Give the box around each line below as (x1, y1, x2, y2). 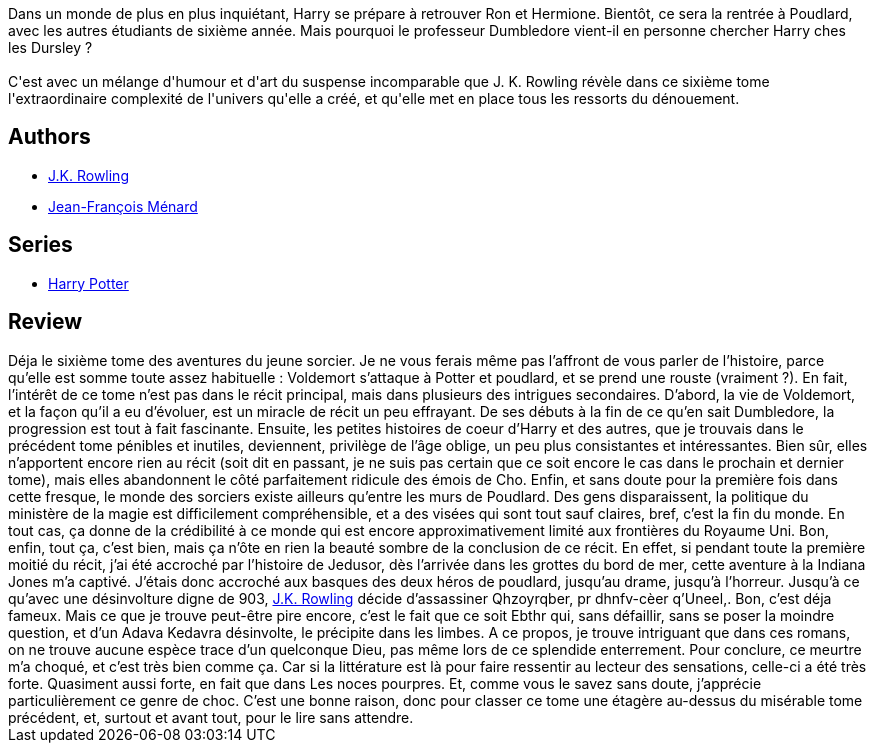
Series (8, 232, 73, 258)
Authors (8, 124, 91, 150)
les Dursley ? (8, 39, 93, 56)
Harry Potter (48, 274, 129, 292)
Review (8, 309, 83, 335)
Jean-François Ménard (48, 197, 198, 215)
